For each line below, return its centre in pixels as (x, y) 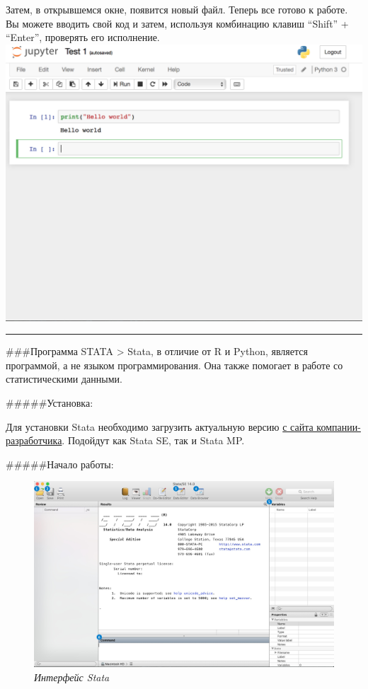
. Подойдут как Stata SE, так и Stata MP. (153, 440)
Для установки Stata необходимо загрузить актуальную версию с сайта (160, 426)
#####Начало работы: (60, 464)
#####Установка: (50, 402)
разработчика (34, 440)
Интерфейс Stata (72, 677)
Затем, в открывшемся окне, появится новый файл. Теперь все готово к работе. (177, 9)
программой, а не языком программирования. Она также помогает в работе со (174, 365)
